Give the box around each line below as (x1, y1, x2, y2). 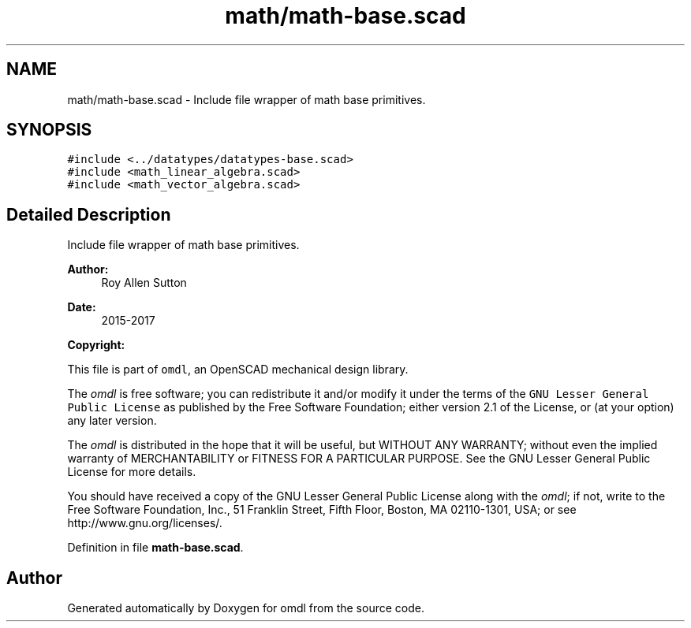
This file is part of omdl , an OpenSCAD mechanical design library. (67, 362, 409, 377)
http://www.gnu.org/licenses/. (67, 516, 222, 530)
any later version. (67, 414, 157, 428)
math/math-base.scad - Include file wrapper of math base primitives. (67, 92, 426, 106)
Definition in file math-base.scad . (67, 541, 244, 555)
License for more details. (67, 465, 196, 479)
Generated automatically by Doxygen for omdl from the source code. (67, 601, 424, 615)
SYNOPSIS (6, 120, 92, 140)
